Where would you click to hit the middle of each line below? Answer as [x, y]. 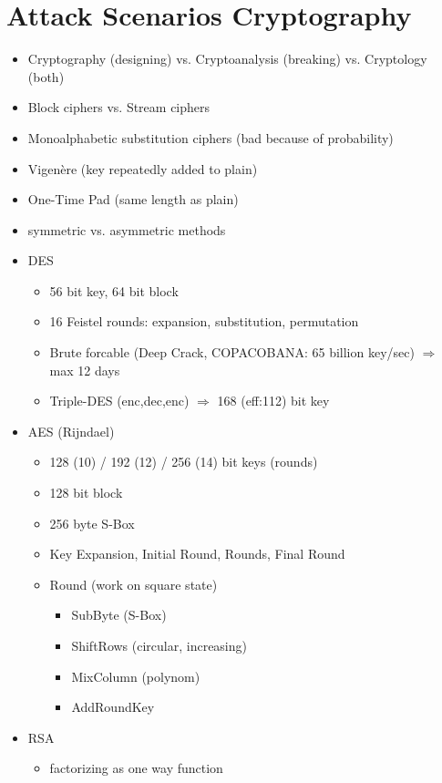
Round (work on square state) [134, 584]
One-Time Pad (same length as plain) [133, 199]
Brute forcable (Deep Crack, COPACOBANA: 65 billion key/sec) [232, 352]
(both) [46, 76]
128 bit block [86, 493]
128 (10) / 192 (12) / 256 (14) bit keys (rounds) [184, 462]
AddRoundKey [113, 707]
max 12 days [85, 370]
